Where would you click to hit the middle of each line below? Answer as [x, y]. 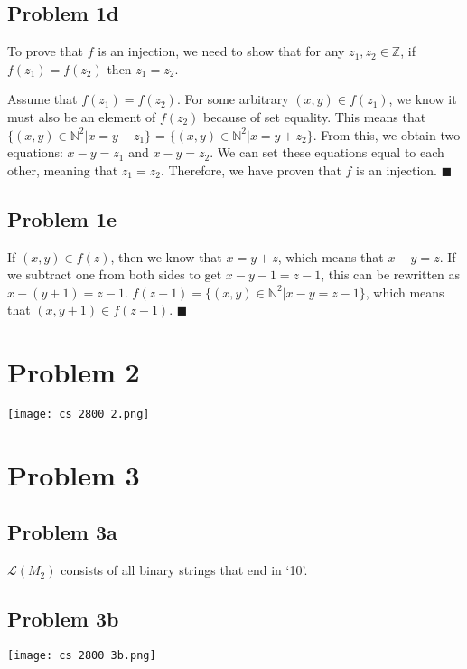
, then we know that [166, 256]
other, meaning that [63, 170]
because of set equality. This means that [315, 116]
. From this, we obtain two [387, 134]
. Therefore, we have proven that [251, 170]
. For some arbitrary [233, 99]
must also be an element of [82, 116]
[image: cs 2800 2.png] [79, 415]
